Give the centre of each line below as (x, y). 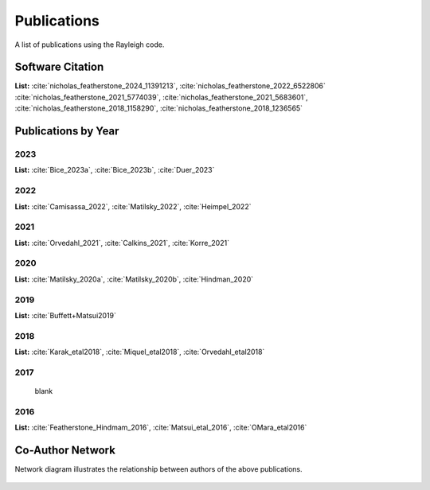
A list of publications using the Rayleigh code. (90, 45)
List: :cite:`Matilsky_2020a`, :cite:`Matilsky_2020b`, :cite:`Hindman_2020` (134, 279)
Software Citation (59, 67)
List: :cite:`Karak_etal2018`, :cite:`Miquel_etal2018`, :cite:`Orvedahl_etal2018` (140, 352)
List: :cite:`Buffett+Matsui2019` (66, 315)
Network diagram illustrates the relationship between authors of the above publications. (158, 469)
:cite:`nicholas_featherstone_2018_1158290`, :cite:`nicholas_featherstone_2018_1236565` (158, 108)
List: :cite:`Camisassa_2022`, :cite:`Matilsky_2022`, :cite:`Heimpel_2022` (133, 206)
